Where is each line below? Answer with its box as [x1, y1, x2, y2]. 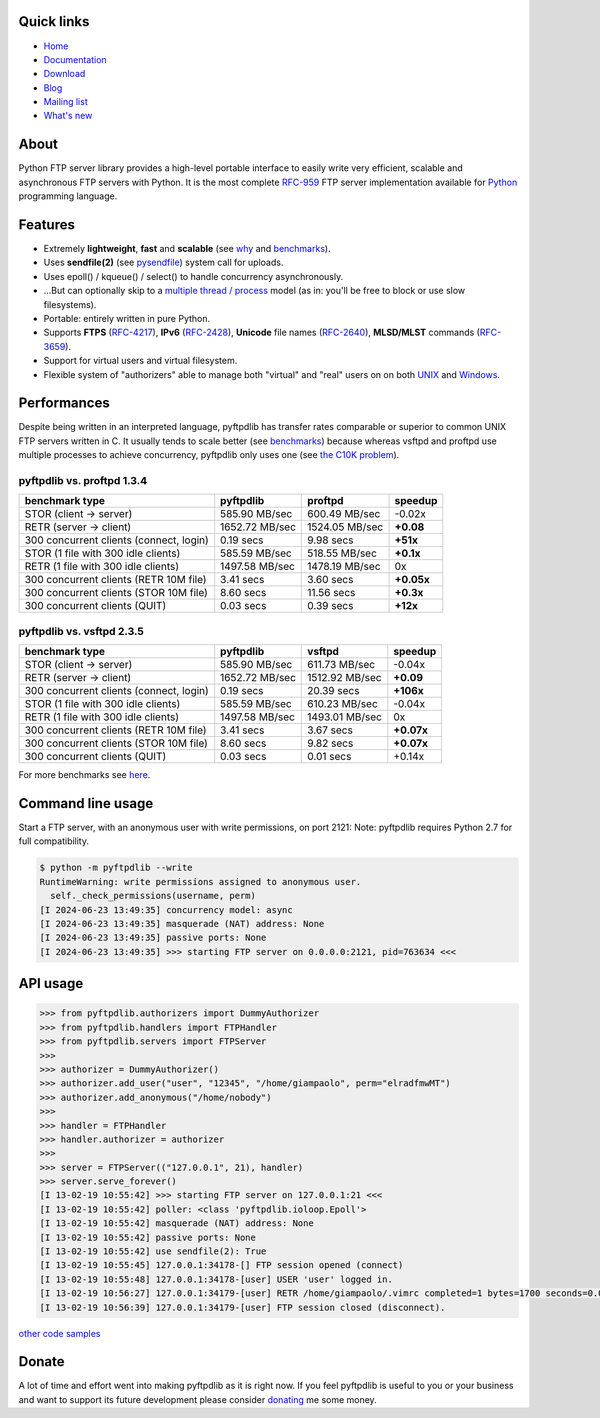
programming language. [18, 190, 118, 202]
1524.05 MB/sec [306, 520, 384, 534]
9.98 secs [306, 533, 354, 547]
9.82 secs [306, 736, 354, 750]
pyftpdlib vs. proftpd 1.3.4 [18, 474, 148, 488]
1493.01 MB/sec [306, 710, 383, 724]
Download [43, 68, 86, 80]
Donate [18, 1353, 65, 1370]
